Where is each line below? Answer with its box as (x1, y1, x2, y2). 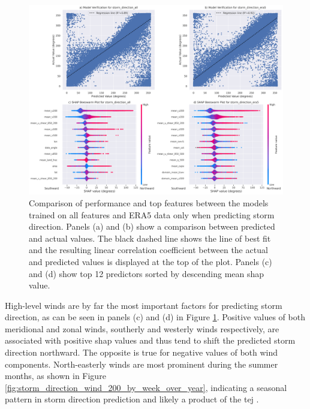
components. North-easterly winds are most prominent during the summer (5, 357, 278, 370)
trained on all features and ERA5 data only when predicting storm (29, 208, 275, 221)
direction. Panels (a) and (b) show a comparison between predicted (29, 220, 275, 233)
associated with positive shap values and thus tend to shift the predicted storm (5, 334, 296, 347)
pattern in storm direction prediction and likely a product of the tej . (5, 393, 259, 405)
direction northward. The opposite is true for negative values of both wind (5, 346, 278, 359)
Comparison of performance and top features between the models (29, 196, 269, 209)
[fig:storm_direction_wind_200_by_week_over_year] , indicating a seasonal (5, 381, 287, 393)
